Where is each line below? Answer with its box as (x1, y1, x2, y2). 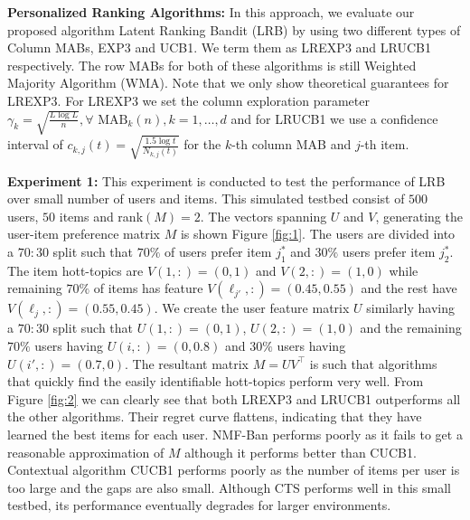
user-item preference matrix (7, 224, 160, 243)
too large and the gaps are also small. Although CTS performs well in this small (7, 477, 451, 496)
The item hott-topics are (7, 260, 144, 279)
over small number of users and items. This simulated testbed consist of (7, 189, 405, 208)
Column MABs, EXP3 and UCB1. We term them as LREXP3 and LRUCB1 (7, 38, 431, 57)
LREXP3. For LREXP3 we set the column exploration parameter (7, 90, 370, 109)
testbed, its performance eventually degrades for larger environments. (7, 496, 391, 515)
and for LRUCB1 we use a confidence (230, 109, 438, 128)
